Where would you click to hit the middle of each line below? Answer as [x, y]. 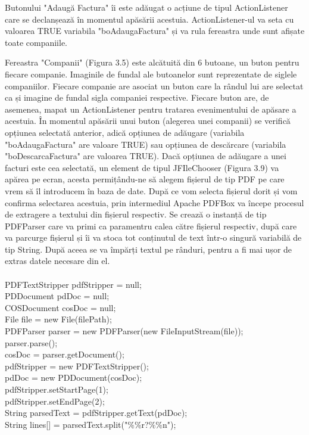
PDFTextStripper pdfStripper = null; [73, 284]
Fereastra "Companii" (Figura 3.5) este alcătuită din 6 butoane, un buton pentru [152, 62]
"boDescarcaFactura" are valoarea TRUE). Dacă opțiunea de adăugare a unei [146, 156]
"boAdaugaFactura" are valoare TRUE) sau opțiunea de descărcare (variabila [146, 144]
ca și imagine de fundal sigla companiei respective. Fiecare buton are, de [137, 97]
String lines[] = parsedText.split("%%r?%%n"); [90, 424]
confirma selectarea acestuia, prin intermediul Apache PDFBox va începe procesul [154, 202]
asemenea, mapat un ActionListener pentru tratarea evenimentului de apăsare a [151, 109]
